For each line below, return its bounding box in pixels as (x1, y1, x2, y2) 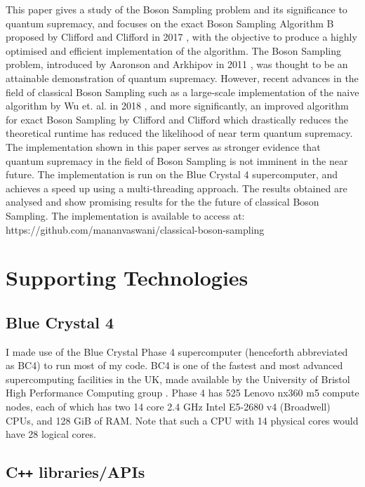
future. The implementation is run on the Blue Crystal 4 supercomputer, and (6, 167, 338, 182)
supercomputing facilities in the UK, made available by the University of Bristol (6, 371, 350, 386)
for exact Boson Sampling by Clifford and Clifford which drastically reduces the (6, 112, 348, 126)
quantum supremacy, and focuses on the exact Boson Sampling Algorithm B (6, 15, 334, 30)
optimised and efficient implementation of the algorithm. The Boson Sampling (6, 43, 341, 58)
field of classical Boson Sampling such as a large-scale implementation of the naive (6, 84, 359, 99)
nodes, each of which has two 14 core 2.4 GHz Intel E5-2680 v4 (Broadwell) (6, 399, 331, 414)
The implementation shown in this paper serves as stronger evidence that (6, 139, 321, 154)
